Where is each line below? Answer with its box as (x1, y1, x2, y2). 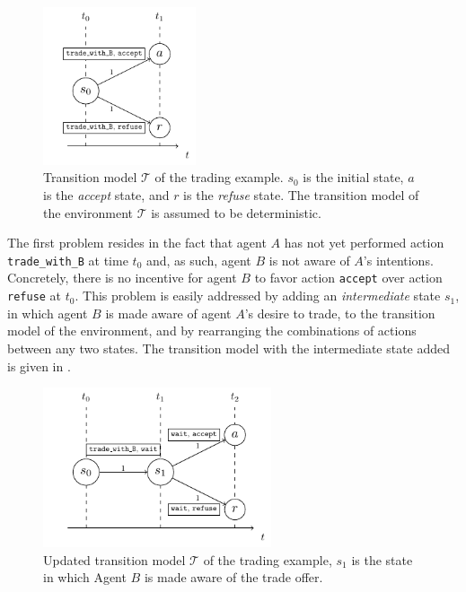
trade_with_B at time (7, 250, 128, 269)
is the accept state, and (43, 186, 170, 205)
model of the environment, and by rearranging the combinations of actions (7, 321, 417, 340)
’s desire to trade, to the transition (244, 303, 435, 322)
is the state (351, 550, 413, 569)
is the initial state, (303, 168, 404, 187)
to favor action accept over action (254, 268, 443, 287)
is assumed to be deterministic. (151, 203, 321, 222)
